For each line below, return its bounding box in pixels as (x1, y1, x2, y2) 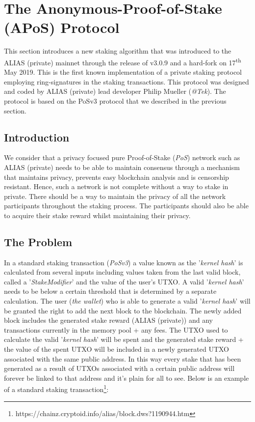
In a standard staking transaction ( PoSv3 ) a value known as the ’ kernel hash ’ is (4, 257, 243, 267)
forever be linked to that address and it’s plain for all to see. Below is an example (4, 372, 249, 383)
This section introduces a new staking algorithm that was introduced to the (4, 46, 231, 56)
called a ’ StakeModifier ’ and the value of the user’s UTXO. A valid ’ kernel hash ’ (4, 276, 244, 286)
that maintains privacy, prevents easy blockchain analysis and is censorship (4, 171, 229, 182)
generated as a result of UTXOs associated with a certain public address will (4, 363, 235, 373)
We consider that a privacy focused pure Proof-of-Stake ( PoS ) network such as (4, 152, 240, 163)
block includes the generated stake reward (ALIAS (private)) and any (4, 315, 213, 325)
